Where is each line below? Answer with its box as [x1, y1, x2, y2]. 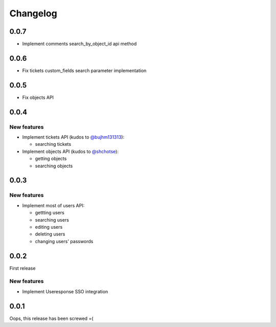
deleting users [35, 231, 65, 237]
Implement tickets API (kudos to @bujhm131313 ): [22, 134, 125, 140]
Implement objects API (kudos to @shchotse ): [22, 148, 119, 155]
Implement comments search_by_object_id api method [22, 41, 137, 47]
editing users [35, 224, 63, 230]
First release [9, 265, 36, 271]
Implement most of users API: [22, 202, 85, 208]
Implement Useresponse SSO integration [22, 288, 108, 294]
